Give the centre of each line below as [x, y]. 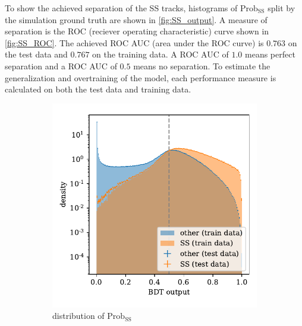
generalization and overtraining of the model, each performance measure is [141, 77]
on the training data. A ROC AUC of [161, 54]
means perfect [270, 54]
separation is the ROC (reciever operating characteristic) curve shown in [137, 31]
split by [281, 8]
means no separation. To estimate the [202, 65]
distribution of [78, 316]
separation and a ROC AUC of [61, 65]
